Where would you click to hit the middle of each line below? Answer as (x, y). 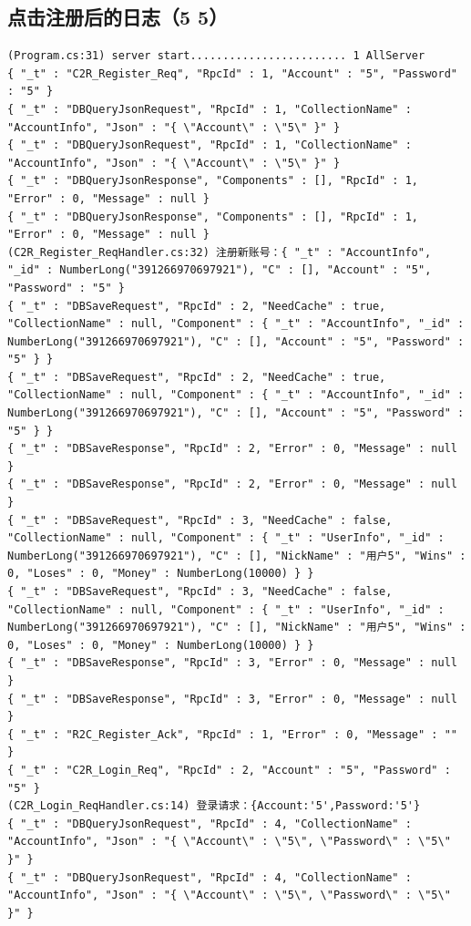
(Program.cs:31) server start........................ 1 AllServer (216, 56)
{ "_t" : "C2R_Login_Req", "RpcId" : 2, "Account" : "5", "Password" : (229, 770)
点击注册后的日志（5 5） (118, 17)
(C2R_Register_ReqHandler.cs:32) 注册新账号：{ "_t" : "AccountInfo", (220, 252)
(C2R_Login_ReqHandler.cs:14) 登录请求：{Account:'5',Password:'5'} (214, 806)
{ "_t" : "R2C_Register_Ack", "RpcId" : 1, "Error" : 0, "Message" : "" (232, 734)
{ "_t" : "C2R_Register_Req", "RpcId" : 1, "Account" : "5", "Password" (232, 73)
